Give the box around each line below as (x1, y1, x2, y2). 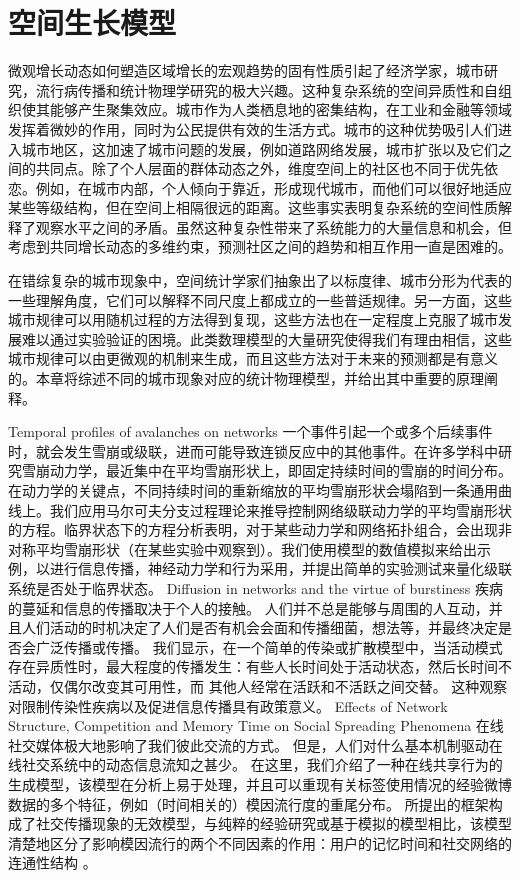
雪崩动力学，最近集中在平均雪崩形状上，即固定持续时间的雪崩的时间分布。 (21, 460, 512, 481)
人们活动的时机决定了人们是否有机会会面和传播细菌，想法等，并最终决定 (21, 617, 498, 638)
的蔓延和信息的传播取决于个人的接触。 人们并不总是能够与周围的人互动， (8, 597, 489, 618)
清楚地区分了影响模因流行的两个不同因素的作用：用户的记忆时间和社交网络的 (8, 832, 512, 853)
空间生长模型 (8, 2, 177, 43)
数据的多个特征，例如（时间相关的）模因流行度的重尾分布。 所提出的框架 (8, 793, 489, 814)
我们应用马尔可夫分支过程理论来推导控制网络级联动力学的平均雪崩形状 (49, 499, 512, 520)
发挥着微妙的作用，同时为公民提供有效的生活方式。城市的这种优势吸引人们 (8, 118, 498, 139)
